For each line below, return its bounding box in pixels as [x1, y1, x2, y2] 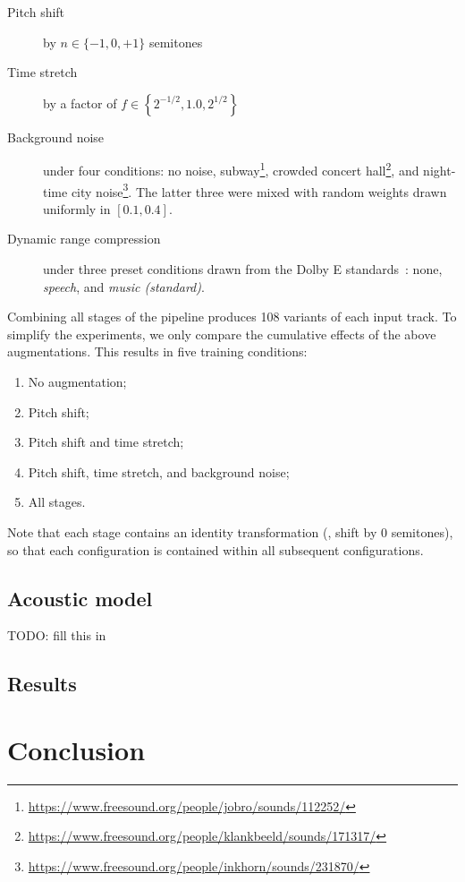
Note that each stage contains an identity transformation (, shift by [7, 523, 377, 541]
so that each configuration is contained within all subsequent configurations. [7, 540, 424, 559]
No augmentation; [28, 372, 127, 391]
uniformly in [43, 199, 111, 218]
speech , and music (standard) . [43, 277, 205, 295]
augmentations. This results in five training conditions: [7, 342, 308, 361]
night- [423, 161, 456, 180]
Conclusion [7, 731, 146, 767]
